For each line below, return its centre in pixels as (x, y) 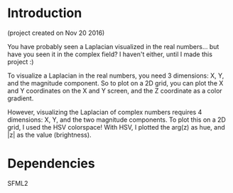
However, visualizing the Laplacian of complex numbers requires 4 (105, 112)
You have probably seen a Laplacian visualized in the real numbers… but (113, 46)
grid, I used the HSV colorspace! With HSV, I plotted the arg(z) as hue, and (116, 127)
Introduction (45, 13)
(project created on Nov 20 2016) (56, 33)
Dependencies (51, 163)
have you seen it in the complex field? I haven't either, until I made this (110, 54)
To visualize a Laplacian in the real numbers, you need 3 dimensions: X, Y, (116, 75)
